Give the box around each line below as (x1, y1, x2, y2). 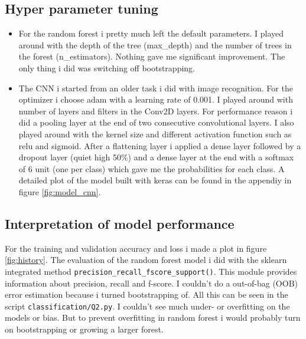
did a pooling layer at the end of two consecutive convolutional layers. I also (18, 116, 294, 129)
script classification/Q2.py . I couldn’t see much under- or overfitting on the (5, 299, 290, 312)
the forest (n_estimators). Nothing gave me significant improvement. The (18, 50, 285, 62)
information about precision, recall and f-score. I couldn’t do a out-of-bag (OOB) (5, 277, 298, 289)
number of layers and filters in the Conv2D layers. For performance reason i (18, 104, 293, 117)
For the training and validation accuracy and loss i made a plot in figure (5, 242, 267, 254)
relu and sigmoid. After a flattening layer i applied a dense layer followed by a (18, 139, 301, 152)
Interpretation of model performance (5, 214, 235, 232)
